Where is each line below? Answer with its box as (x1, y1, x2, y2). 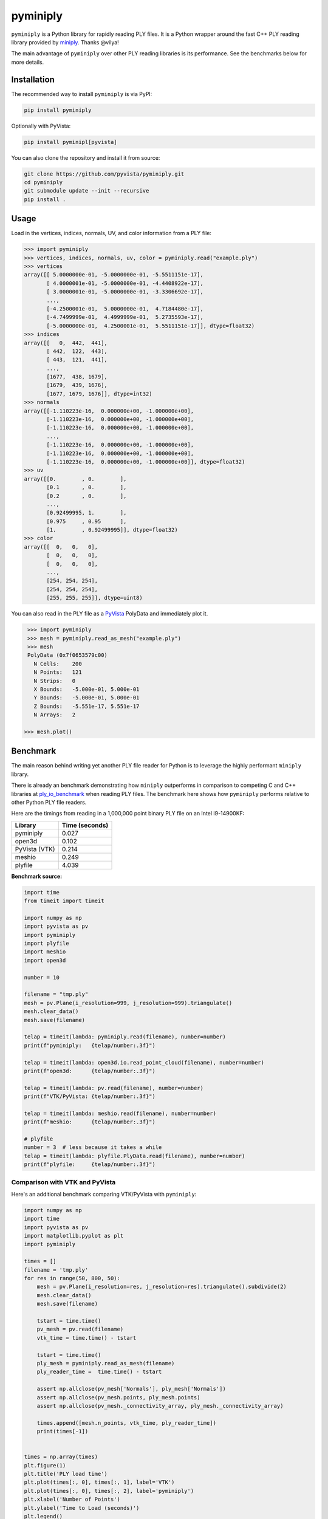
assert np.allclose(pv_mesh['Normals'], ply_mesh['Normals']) (36, 1385, 226, 1393)
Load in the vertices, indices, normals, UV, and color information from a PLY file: (11, 230, 212, 237)
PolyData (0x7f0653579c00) (27, 652, 108, 659)
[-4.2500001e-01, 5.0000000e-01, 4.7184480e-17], (46, 305, 203, 312)
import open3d (24, 957, 66, 964)
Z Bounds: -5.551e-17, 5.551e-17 (33, 702, 140, 710)
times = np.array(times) (24, 1453, 98, 1461)
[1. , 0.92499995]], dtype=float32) (46, 526, 179, 533)
